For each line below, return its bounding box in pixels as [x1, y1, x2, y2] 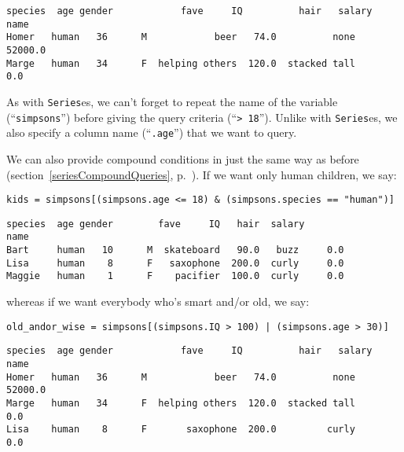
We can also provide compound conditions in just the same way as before [6, 150, 359, 167]
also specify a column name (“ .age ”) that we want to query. [6, 124, 297, 141]
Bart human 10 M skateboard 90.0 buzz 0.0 [6, 244, 344, 256]
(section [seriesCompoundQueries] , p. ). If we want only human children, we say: [6, 166, 397, 182]
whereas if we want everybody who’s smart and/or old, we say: [6, 293, 310, 310]
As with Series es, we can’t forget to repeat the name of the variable [6, 93, 338, 109]
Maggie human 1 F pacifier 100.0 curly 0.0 [6, 270, 344, 282]
